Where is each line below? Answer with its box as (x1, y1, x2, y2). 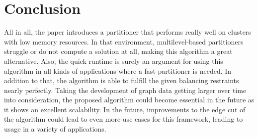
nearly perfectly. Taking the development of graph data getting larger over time (4, 85, 247, 95)
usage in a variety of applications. (4, 124, 106, 134)
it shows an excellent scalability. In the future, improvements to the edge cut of (4, 104, 246, 114)
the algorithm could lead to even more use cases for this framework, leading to (4, 114, 243, 124)
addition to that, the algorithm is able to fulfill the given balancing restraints (4, 75, 239, 86)
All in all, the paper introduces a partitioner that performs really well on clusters (4, 27, 251, 37)
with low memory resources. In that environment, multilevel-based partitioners (4, 36, 244, 46)
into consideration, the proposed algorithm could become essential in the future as (4, 94, 255, 105)
